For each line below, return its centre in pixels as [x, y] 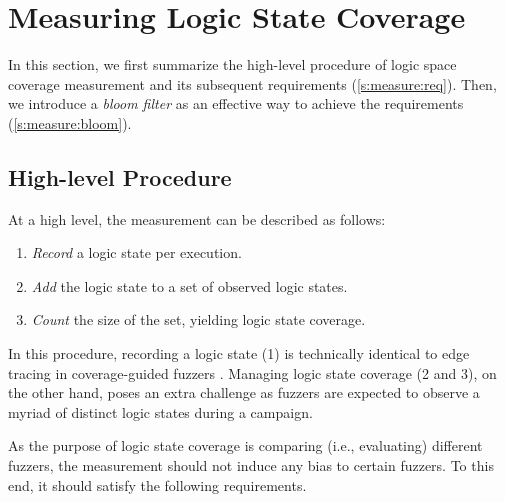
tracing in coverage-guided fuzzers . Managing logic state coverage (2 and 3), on [252, 372]
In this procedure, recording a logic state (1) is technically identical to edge [239, 353]
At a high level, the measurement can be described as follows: [197, 218]
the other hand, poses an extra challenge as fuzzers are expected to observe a [244, 392]
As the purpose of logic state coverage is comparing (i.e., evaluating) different [245, 445]
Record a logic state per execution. [136, 252]
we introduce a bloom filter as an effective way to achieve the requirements [236, 103]
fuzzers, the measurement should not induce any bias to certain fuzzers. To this [251, 465]
